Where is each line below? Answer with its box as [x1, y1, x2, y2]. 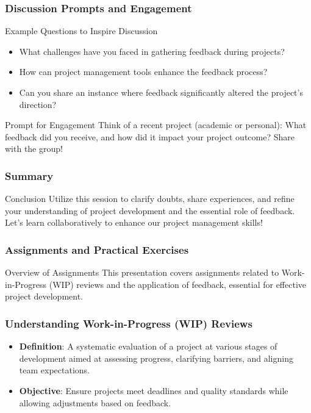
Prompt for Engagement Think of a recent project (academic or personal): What [5, 118, 307, 131]
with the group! [5, 142, 63, 155]
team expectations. [19, 364, 90, 376]
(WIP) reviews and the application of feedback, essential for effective [49, 278, 307, 290]
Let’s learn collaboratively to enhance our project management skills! [5, 216, 263, 229]
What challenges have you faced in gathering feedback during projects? [19, 45, 285, 57]
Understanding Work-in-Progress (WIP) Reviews [5, 315, 252, 331]
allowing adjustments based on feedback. [19, 396, 171, 409]
